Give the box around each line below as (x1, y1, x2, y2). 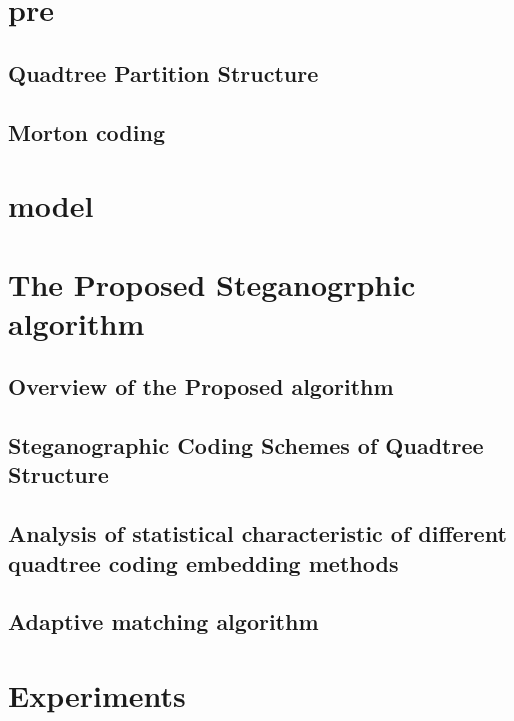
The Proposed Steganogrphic (8, 263, 416, 304)
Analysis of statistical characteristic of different (8, 518, 507, 549)
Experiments (8, 674, 186, 715)
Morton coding (8, 116, 165, 147)
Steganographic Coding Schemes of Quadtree (8, 430, 484, 461)
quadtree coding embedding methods (8, 547, 399, 578)
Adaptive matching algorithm (8, 606, 319, 637)
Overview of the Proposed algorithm (8, 371, 394, 402)
